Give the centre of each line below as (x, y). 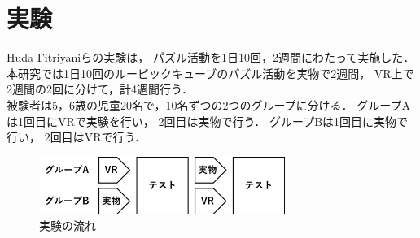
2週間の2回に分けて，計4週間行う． (100, 89)
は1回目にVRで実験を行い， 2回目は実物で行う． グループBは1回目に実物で (208, 121)
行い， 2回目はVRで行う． (77, 137)
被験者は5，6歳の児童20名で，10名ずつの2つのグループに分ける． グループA (208, 104)
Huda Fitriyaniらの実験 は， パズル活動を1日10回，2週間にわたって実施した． (211, 57)
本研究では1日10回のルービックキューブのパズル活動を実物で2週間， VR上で (210, 73)
